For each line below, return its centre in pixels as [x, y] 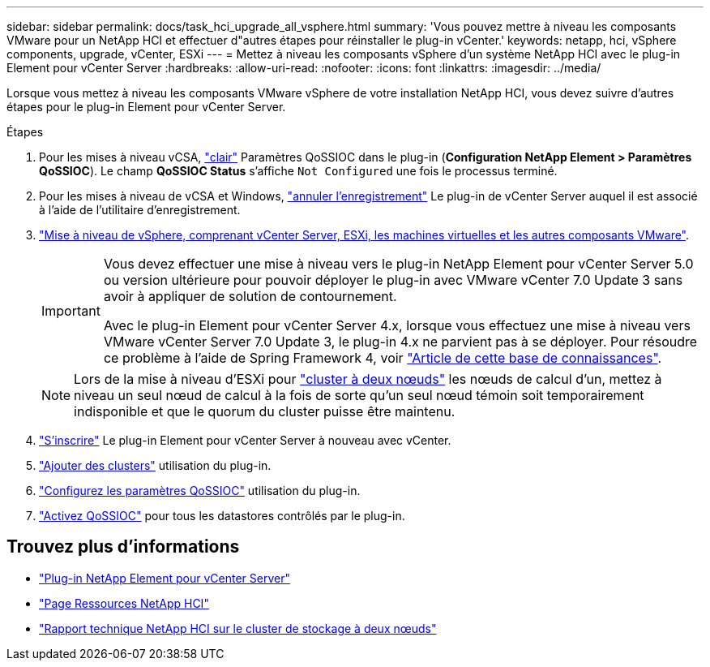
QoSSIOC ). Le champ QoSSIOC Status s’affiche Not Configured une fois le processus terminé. [298, 171]
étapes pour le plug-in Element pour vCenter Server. [146, 107]
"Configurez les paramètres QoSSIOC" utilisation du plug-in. [200, 491]
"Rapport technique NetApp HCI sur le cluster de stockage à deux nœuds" [238, 628]
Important [71, 311]
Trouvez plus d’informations [123, 547]
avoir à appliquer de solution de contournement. [250, 296]
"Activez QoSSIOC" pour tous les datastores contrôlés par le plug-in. [222, 516]
